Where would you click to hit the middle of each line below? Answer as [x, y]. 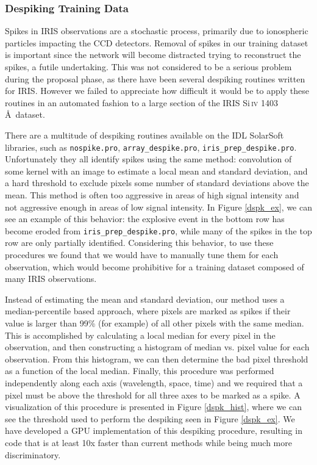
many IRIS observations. [51, 279]
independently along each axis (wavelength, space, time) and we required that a [154, 382]
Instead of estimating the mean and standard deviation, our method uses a [145, 299]
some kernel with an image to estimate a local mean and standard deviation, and [156, 171]
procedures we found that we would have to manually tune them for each [142, 255]
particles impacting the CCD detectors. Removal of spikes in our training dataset [157, 42]
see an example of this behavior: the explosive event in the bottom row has [145, 219]
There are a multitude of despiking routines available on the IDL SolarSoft [144, 135]
